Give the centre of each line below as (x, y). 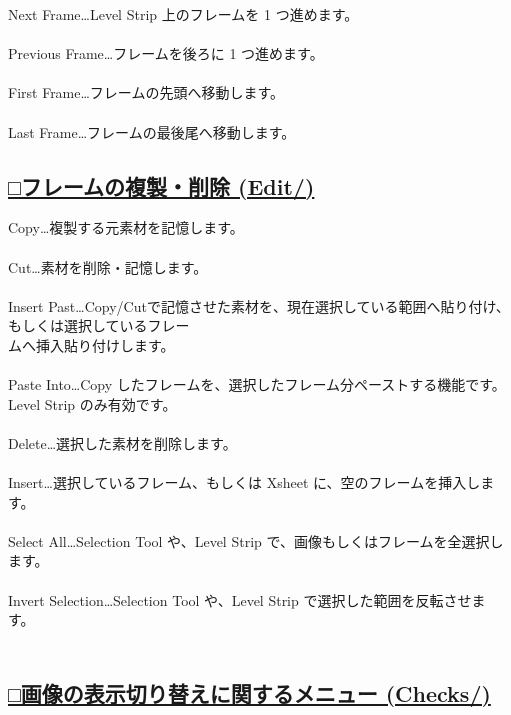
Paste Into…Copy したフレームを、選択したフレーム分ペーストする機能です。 (257, 384)
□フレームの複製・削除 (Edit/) (161, 185)
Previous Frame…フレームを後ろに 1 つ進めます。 (166, 53)
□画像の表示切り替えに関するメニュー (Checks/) (249, 692)
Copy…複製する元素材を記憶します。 (126, 227)
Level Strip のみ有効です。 (92, 403)
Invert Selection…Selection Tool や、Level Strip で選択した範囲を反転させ (240, 599)
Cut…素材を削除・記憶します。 (108, 266)
